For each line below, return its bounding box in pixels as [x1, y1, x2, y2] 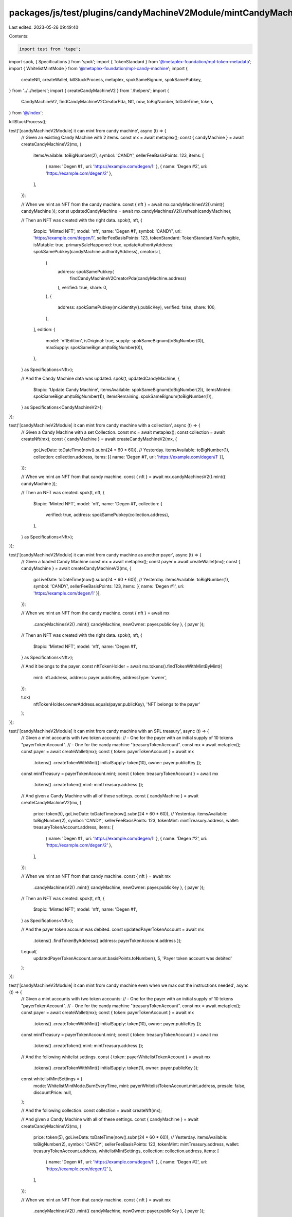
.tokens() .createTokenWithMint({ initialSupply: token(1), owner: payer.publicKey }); [33, 1065, 199, 1071]
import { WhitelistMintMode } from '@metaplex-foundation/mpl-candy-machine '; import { [9, 66, 188, 72]
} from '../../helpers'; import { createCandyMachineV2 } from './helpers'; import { [9, 88, 169, 93]
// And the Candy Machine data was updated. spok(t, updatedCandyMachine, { [21, 375, 180, 382]
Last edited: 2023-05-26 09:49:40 [9, 24, 79, 30]
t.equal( [21, 949, 36, 955]
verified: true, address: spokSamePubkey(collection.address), [45, 512, 170, 518]
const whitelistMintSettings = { [21, 1076, 83, 1082]
